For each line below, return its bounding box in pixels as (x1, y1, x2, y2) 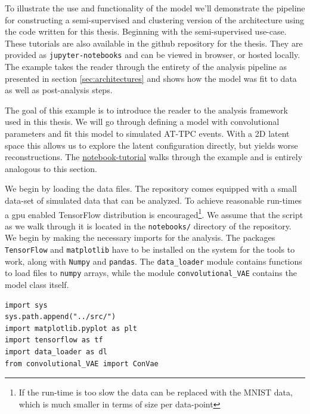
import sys (5, 300, 48, 309)
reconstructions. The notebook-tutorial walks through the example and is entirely (5, 151, 303, 163)
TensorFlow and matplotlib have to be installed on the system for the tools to (5, 243, 295, 256)
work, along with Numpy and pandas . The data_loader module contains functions (5, 254, 302, 267)
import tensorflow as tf (5, 336, 103, 345)
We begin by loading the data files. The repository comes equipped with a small (5, 182, 297, 195)
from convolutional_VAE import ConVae (5, 359, 159, 368)
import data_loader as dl (5, 348, 107, 356)
